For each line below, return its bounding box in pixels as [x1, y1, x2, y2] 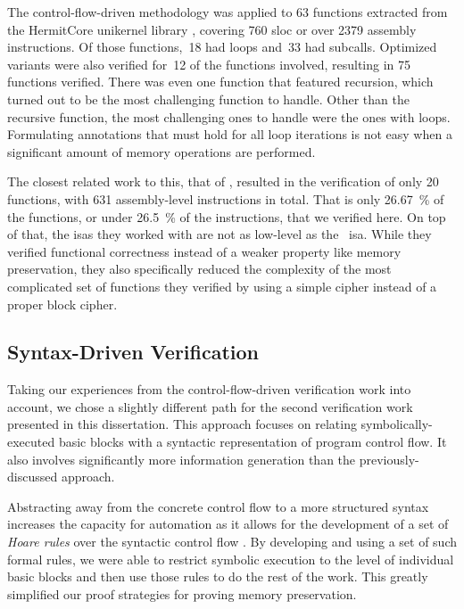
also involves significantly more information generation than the [7, 449, 356, 468]
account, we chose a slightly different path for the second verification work [7, 397, 413, 416]
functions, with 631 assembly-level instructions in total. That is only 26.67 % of [7, 189, 444, 208]
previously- [359, 449, 419, 468]
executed [7, 432, 55, 451]
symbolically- [360, 415, 433, 433]
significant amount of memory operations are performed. [7, 142, 316, 160]
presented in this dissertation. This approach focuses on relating [7, 415, 357, 433]
